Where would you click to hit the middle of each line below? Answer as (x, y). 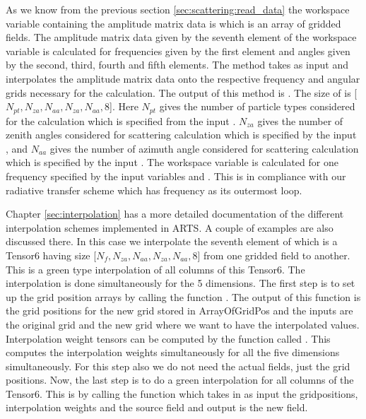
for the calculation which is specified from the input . (121, 120)
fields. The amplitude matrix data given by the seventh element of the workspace (181, 37)
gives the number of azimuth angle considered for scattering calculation (204, 148)
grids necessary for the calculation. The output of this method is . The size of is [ (182, 92)
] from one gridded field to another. (274, 255)
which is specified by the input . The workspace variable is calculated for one (172, 162)
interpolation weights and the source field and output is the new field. (157, 407)
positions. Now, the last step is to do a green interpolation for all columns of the (180, 380)
